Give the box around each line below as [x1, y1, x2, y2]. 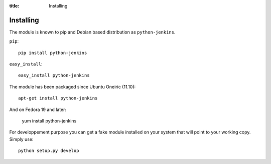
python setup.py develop [18, 148, 79, 153]
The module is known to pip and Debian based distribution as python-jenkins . [9, 29, 176, 35]
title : [9, 3, 20, 8]
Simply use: [9, 136, 34, 142]
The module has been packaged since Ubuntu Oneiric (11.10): [9, 83, 136, 89]
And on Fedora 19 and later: [9, 106, 67, 112]
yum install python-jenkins [22, 118, 77, 124]
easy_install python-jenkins [18, 72, 90, 78]
